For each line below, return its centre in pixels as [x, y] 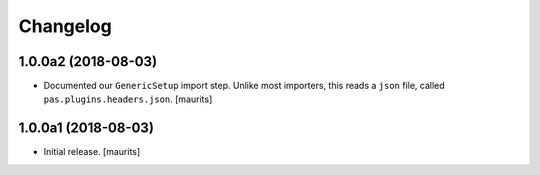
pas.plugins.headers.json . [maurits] [128, 99]
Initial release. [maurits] [92, 152]
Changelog [65, 26]
